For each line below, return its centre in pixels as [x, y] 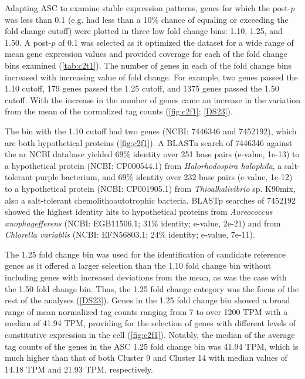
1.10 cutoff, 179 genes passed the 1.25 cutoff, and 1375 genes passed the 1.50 [142, 88]
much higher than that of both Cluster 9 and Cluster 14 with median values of [146, 358]
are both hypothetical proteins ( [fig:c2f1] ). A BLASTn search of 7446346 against [149, 142]
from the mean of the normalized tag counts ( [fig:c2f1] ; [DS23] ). [119, 111]
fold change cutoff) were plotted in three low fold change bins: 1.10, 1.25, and [144, 31]
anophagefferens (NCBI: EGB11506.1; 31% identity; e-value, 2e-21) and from [143, 223]
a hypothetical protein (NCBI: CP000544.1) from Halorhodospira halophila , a [143, 165]
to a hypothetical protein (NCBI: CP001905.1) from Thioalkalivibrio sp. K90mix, [150, 188]
